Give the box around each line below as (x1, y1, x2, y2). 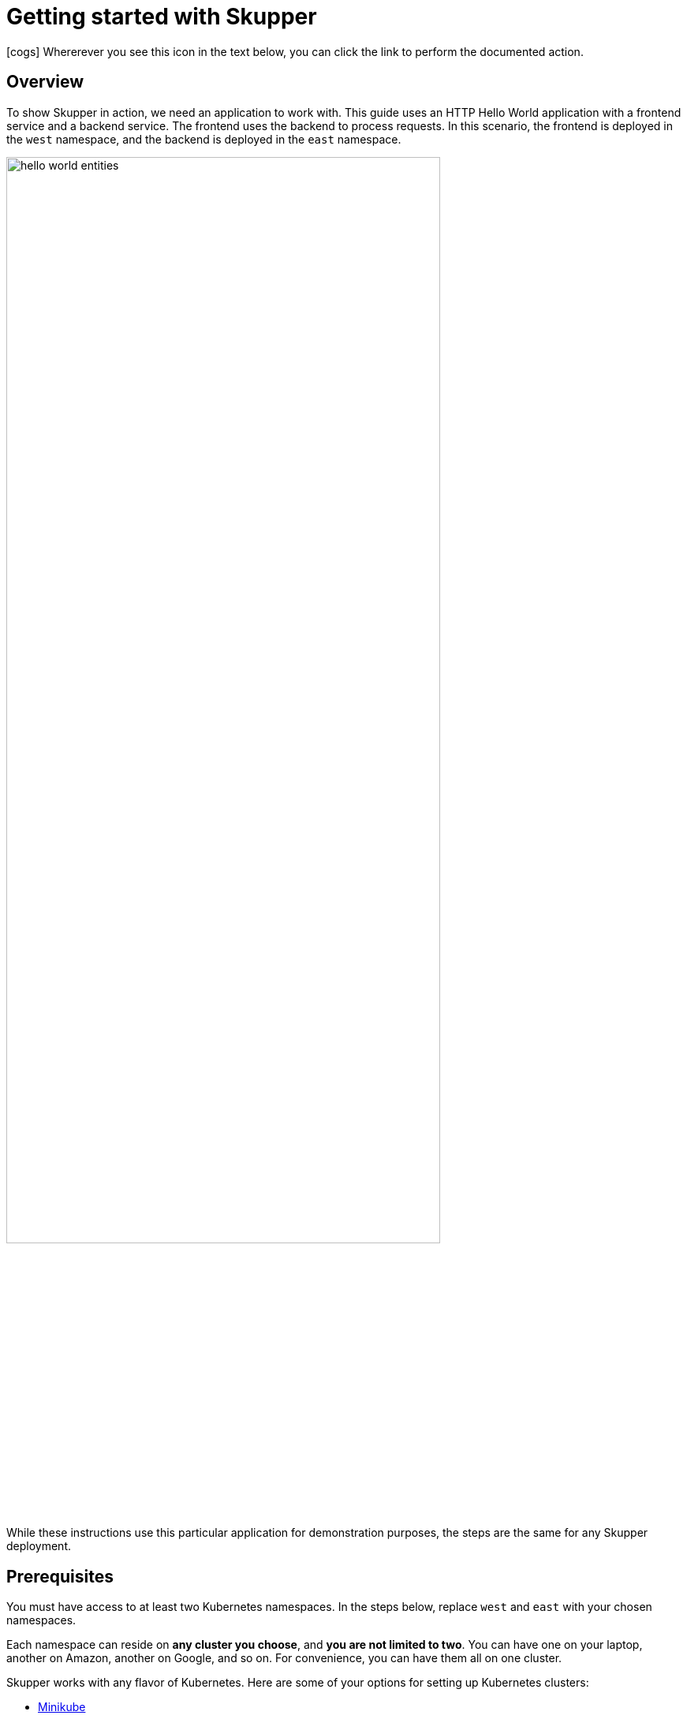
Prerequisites (6, 1566, 114, 1586)
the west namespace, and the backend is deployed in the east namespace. (6, 132, 401, 146)
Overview (6, 72, 84, 92)
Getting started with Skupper (6, 3, 317, 30)
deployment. (6, 1539, 71, 1553)
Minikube (38, 1700, 86, 1714)
